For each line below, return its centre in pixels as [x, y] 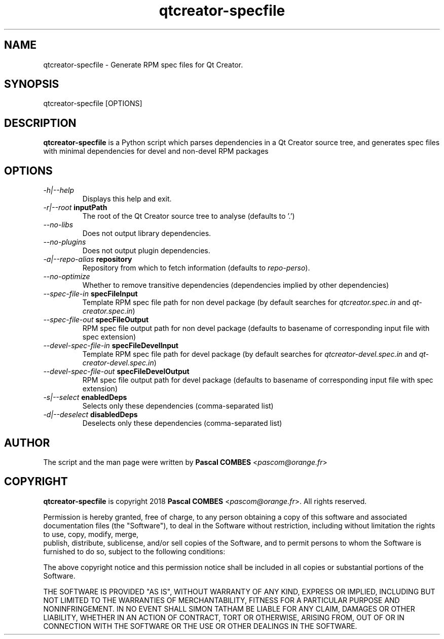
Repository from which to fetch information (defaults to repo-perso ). [196, 268]
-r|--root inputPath [75, 208]
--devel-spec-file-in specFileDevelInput [111, 346]
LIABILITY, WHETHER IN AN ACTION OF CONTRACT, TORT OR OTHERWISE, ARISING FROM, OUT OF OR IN [224, 617]
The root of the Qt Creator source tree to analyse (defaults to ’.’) [189, 216]
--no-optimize [67, 277]
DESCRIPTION [40, 123]
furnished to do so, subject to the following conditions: [134, 551]
